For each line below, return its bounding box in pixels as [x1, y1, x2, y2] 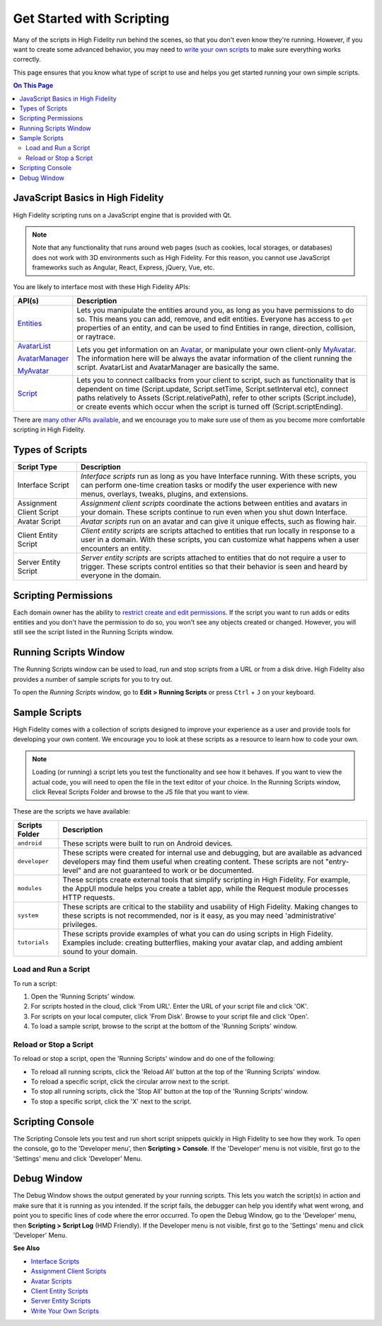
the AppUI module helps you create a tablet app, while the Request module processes [62, 883, 349, 893]
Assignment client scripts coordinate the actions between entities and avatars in [80, 498, 348, 508]
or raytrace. [76, 332, 116, 342]
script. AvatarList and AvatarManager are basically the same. [76, 362, 279, 372]
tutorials [17, 939, 50, 946]
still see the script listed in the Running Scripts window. [13, 628, 174, 636]
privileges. [62, 919, 98, 929]
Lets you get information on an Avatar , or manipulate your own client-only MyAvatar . [76, 344, 357, 354]
